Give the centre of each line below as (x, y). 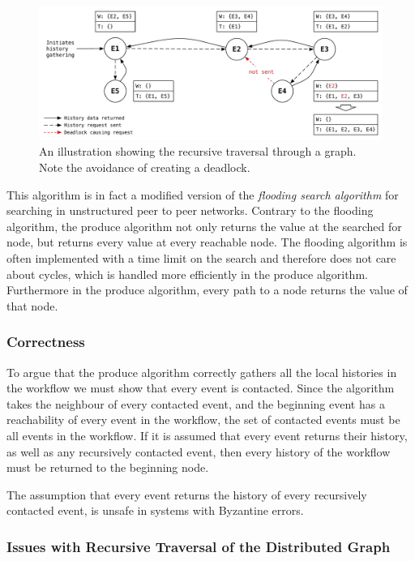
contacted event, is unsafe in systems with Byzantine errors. (155, 510)
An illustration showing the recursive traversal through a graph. (198, 151)
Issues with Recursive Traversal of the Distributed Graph (199, 546)
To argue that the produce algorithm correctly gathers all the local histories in (202, 372)
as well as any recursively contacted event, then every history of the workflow (199, 451)
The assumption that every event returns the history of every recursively (187, 494)
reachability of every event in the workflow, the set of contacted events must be (203, 420)
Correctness (46, 342)
